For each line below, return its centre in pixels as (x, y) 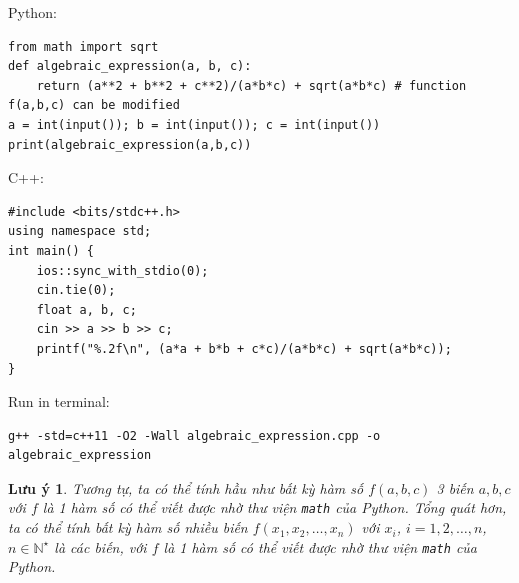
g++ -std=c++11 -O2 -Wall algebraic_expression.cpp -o (194, 435)
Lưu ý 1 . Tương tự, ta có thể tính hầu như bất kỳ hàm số (186, 487)
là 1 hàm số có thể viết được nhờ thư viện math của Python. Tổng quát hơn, (274, 507)
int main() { (51, 250)
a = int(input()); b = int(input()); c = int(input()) (194, 124)
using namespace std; (80, 231)
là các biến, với (100, 546)
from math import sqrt (83, 46)
